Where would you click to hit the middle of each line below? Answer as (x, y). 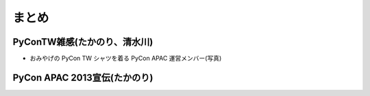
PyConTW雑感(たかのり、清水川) (83, 42)
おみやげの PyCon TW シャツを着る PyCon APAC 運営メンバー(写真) (126, 59)
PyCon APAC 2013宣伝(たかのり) (83, 77)
